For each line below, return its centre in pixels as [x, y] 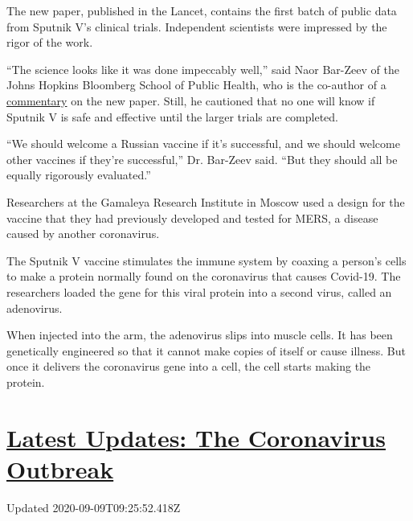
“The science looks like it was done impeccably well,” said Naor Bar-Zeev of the [203, 69]
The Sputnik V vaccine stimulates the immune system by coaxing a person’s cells [206, 260]
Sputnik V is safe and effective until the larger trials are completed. [172, 116]
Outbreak [60, 468]
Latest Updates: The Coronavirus [196, 437]
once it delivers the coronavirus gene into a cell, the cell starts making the [189, 366]
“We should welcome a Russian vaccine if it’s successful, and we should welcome [203, 144]
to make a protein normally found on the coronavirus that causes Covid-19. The [204, 276]
